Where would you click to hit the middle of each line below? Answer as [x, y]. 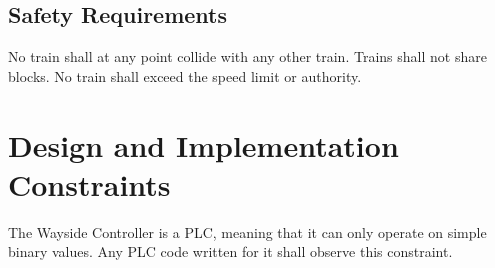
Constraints [89, 183]
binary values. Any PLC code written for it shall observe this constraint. [230, 251]
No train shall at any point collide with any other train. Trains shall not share [247, 56]
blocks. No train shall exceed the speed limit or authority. [185, 75]
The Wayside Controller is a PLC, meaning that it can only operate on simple [247, 231]
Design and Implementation [203, 144]
